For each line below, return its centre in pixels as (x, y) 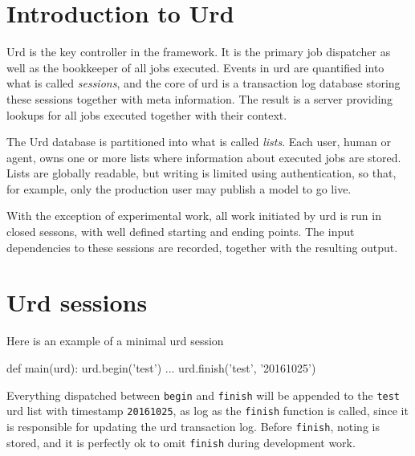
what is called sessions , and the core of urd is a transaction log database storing (203, 83)
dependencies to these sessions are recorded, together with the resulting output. (202, 247)
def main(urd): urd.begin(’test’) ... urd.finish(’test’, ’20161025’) (161, 367)
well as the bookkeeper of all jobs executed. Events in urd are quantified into (195, 67)
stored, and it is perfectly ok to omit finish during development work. (181, 442)
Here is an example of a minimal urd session (115, 341)
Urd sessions (77, 302)
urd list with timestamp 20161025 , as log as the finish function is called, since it (207, 411)
